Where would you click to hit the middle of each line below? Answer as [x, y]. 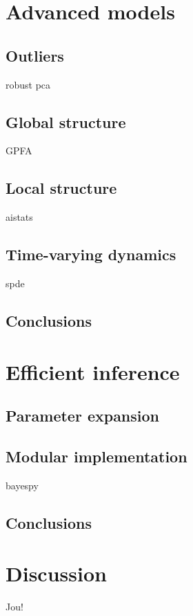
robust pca [28, 84]
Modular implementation [96, 456]
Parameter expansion [83, 416]
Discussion [56, 573]
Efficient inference [93, 371]
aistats [19, 217]
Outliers [35, 55]
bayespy [22, 485]
